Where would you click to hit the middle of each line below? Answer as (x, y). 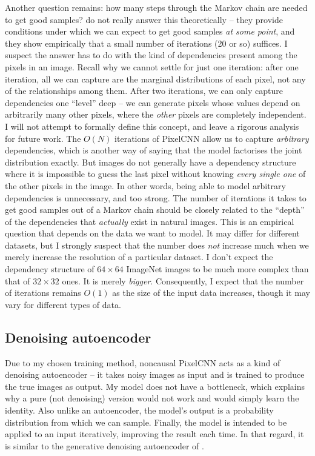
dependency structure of (50, 269)
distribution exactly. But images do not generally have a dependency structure (151, 162)
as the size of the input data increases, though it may (211, 293)
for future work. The (43, 138)
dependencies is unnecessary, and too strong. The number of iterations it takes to (156, 197)
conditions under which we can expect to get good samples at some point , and (150, 31)
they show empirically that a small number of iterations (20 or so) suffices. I (146, 43)
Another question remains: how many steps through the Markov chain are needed (156, 7)
